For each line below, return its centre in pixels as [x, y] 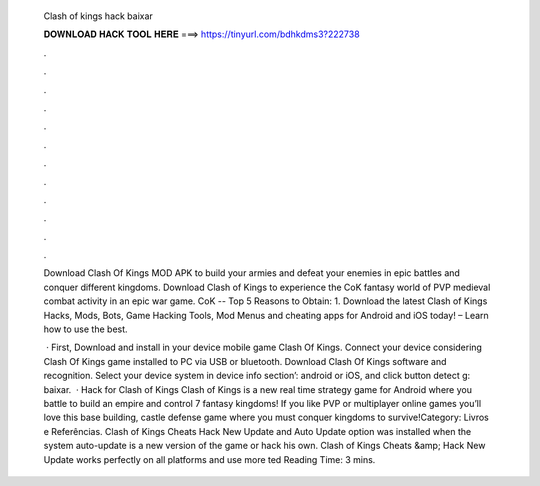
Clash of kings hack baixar [98, 16]
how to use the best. [86, 329]
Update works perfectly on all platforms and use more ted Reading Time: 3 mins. [209, 459]
